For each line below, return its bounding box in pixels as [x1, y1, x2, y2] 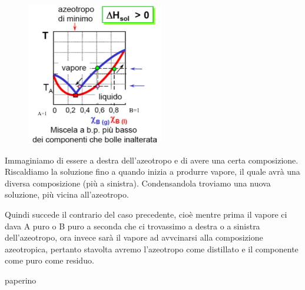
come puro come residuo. [5, 254, 94, 266]
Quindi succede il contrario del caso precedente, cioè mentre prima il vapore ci [5, 208, 287, 220]
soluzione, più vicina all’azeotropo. [5, 188, 129, 201]
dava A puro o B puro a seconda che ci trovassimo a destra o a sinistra [5, 219, 260, 232]
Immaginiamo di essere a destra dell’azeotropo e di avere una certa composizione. [5, 154, 299, 166]
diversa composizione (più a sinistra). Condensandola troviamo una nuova [5, 176, 271, 189]
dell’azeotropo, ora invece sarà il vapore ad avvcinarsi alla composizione [5, 231, 263, 244]
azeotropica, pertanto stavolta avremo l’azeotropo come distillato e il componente [5, 242, 299, 255]
